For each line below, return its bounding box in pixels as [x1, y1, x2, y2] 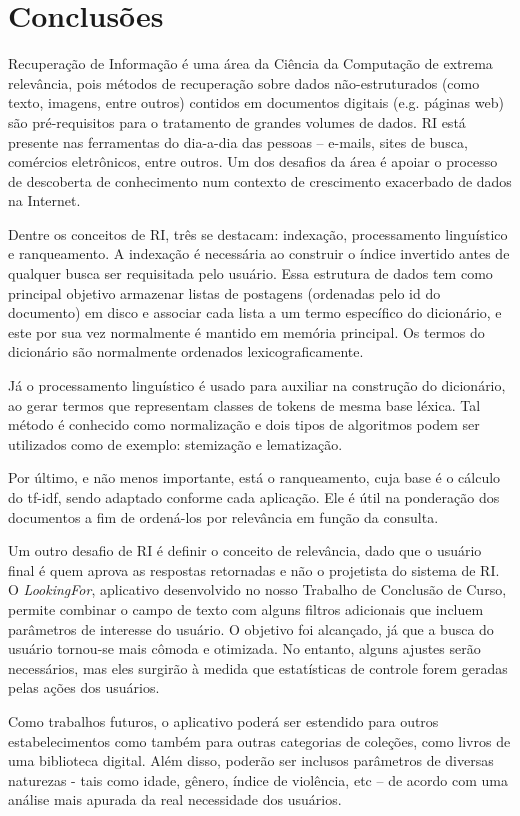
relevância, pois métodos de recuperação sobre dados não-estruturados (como [8, 72, 480, 93]
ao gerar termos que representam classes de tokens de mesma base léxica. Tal [8, 394, 481, 415]
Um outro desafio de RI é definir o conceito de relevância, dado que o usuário [8, 540, 482, 561]
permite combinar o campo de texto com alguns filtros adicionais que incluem [8, 598, 484, 619]
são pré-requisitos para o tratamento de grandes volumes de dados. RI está [8, 111, 466, 132]
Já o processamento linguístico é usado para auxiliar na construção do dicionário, [8, 375, 506, 396]
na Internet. [8, 190, 81, 211]
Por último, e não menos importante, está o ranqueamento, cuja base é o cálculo [8, 467, 501, 488]
